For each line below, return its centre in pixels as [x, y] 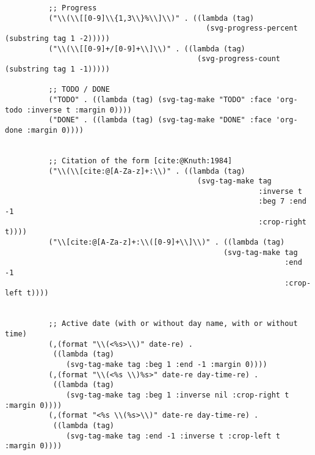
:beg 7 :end [282, 202]
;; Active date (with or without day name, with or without [173, 324]
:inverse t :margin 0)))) [79, 110]
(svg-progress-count [239, 59]
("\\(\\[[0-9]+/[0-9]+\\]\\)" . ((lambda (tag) [147, 49]
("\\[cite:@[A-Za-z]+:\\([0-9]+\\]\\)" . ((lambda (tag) [167, 242]
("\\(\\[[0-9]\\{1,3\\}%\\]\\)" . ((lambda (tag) [151, 18]
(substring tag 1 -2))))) [57, 38]
